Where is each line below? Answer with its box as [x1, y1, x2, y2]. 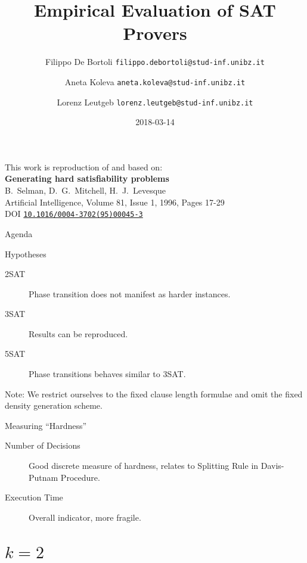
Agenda [5, 227, 33, 239]
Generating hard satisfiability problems [5, 172, 169, 185]
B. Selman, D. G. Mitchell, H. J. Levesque [5, 184, 166, 197]
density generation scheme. [5, 399, 103, 412]
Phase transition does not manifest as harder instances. [29, 287, 231, 300]
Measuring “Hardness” [5, 419, 87, 431]
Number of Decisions [5, 439, 80, 452]
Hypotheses [5, 247, 46, 260]
